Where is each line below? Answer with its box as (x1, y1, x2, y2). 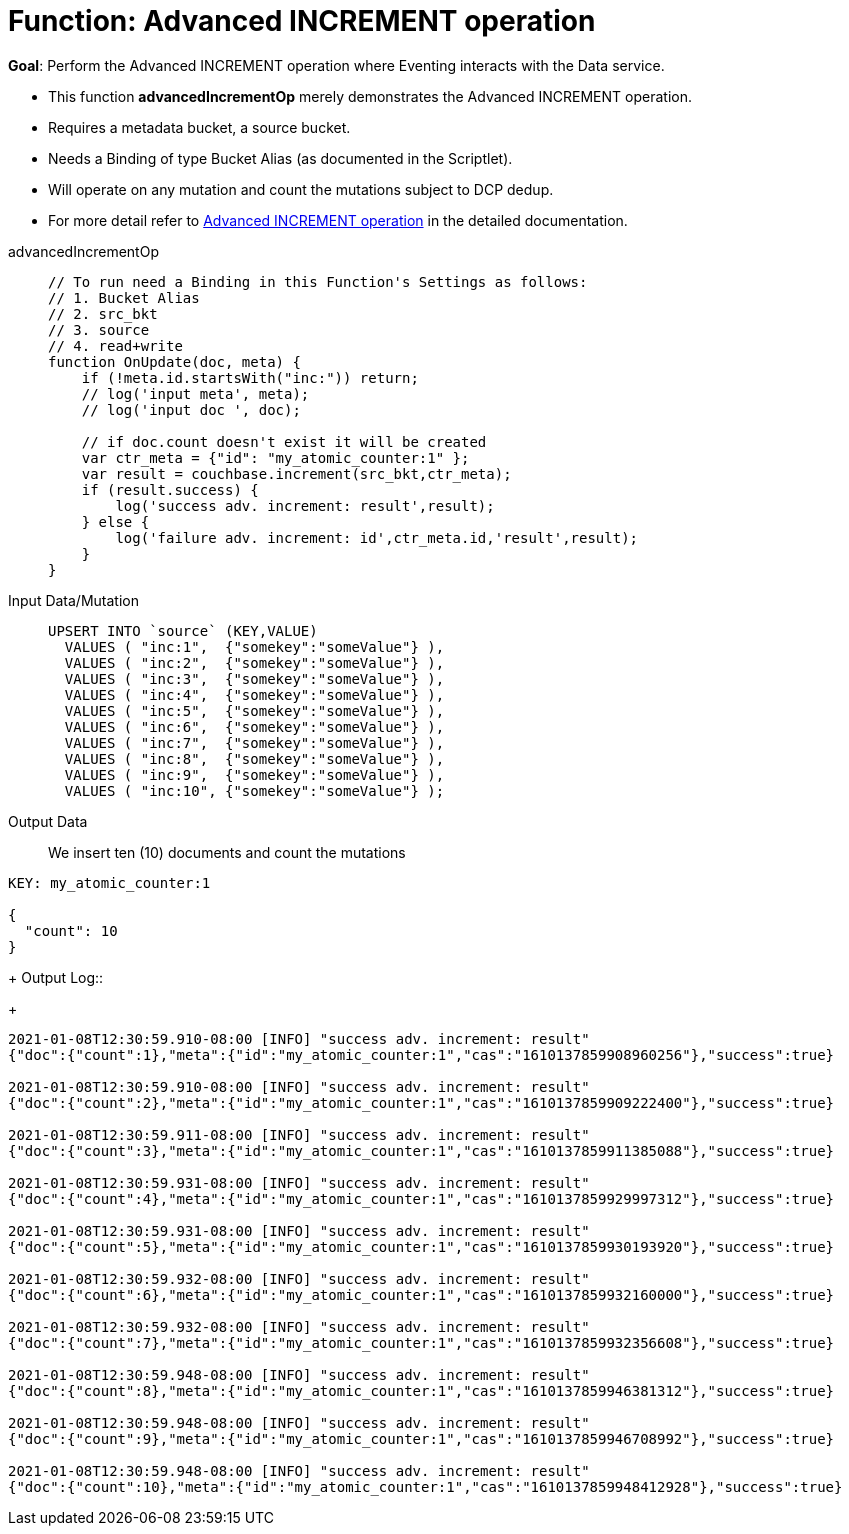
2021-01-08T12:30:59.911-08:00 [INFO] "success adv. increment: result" (8, 1126, 590, 1143)
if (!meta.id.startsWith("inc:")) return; (81, 369, 419, 386)
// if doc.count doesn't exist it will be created (81, 433, 487, 450)
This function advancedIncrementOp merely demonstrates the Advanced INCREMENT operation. (48, 87, 692, 105)
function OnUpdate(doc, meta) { (48, 353, 301, 370)
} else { (81, 513, 150, 530)
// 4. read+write (48, 337, 183, 354)
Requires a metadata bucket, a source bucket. (48, 118, 351, 136)
